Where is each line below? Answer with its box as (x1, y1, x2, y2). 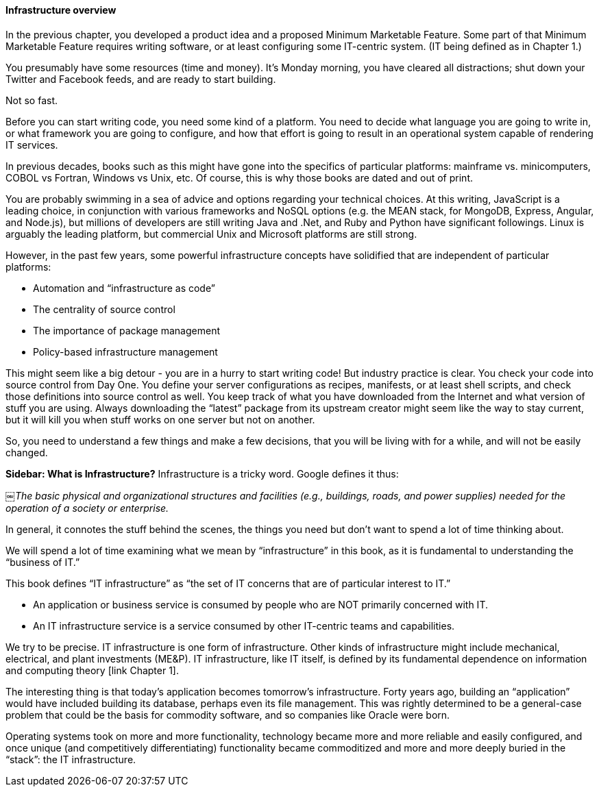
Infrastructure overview (5, 4, 117, 16)
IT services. (5, 138, 58, 151)
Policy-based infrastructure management (33, 345, 218, 358)
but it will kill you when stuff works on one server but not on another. (5, 413, 315, 425)
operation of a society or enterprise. (5, 502, 169, 514)
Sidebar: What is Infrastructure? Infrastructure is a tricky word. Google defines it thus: (5, 467, 399, 480)
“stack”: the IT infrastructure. (5, 753, 136, 765)
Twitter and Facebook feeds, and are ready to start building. (5, 73, 276, 85)
